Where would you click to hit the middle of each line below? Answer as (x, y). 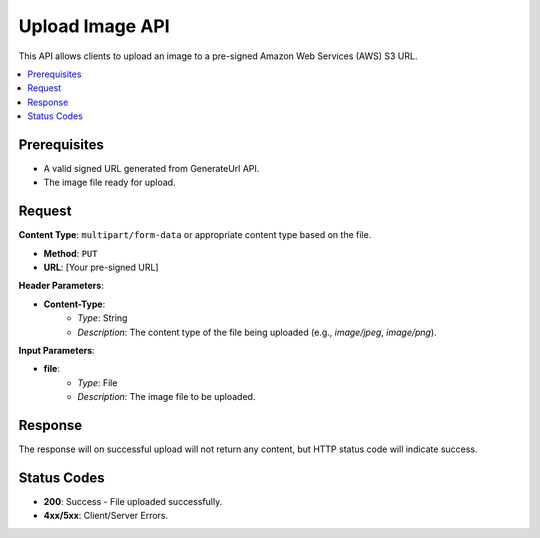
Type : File (97, 382)
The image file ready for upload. (109, 182)
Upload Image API (94, 26)
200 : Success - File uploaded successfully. (133, 502)
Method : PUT (70, 253)
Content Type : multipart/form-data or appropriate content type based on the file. (195, 235)
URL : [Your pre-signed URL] (101, 267)
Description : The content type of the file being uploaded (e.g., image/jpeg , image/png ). (257, 332)
